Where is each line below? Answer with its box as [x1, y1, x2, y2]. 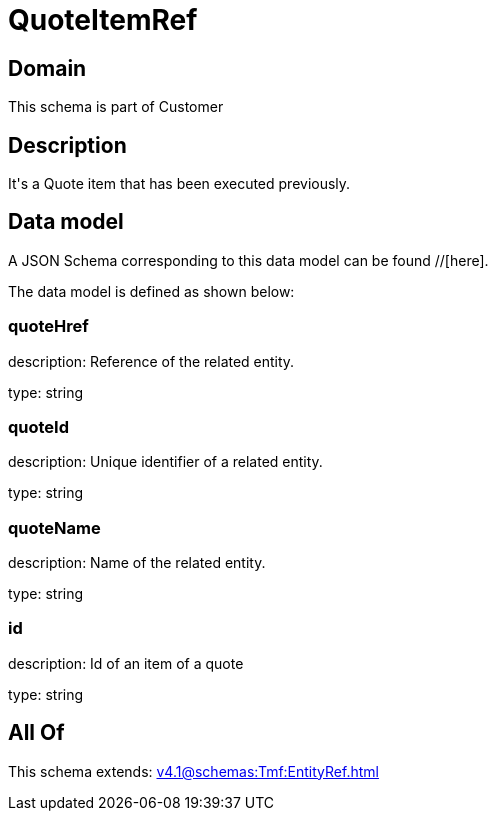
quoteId [8, 416, 70, 437]
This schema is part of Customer [8, 98, 224, 116]
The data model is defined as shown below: [8, 282, 295, 300]
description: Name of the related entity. [8, 554, 266, 572]
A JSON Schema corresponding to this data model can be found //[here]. [8, 251, 489, 269]
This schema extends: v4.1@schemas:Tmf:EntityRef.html [8, 762, 379, 780]
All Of [8, 720, 65, 746]
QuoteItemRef [8, 3, 198, 37]
